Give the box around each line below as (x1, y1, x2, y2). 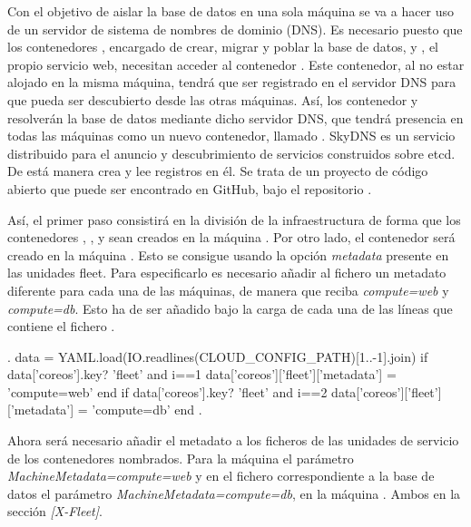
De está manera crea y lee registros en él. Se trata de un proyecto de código (7, 161, 428, 181)
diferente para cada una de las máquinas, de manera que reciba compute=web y (7, 280, 449, 299)
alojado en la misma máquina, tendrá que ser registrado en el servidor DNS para (7, 73, 456, 92)
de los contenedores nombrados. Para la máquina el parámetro (7, 448, 354, 467)
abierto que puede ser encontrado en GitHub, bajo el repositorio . (7, 179, 372, 198)
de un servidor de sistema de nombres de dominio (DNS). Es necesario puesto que (7, 19, 463, 38)
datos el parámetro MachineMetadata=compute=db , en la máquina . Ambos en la (7, 483, 461, 503)
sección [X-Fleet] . (7, 502, 103, 521)
